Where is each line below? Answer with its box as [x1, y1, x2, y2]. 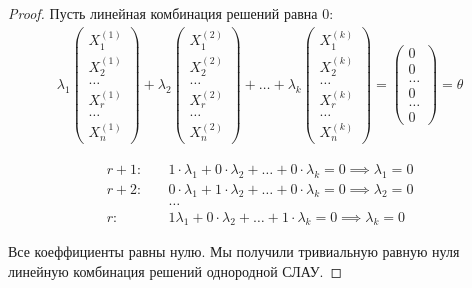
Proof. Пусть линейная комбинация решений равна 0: [8, 3, 334, 23]
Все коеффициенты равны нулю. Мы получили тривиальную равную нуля [8, 241, 460, 262]
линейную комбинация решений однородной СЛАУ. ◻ [8, 260, 343, 281]
